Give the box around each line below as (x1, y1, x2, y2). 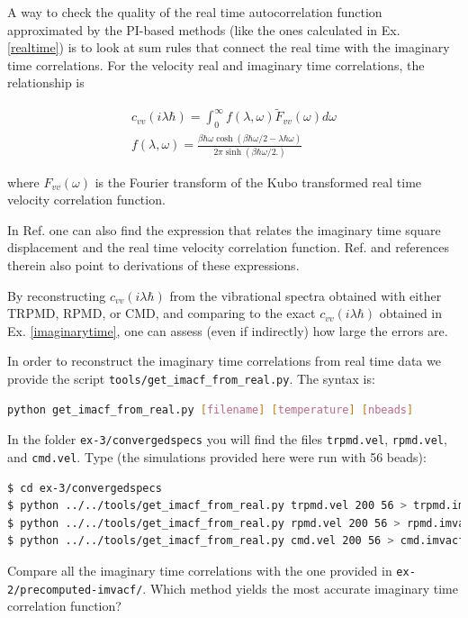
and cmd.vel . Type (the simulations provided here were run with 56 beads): (7, 447, 427, 466)
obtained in (379, 304, 443, 323)
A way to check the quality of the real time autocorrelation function (7, 3, 382, 21)
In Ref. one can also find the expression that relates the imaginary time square (7, 220, 441, 239)
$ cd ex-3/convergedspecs (7, 481, 162, 495)
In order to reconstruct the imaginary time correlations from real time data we (7, 351, 441, 370)
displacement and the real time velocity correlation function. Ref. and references (7, 238, 449, 257)
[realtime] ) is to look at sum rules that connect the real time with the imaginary (7, 38, 450, 57)
